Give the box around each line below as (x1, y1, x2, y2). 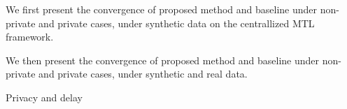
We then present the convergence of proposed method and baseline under (6, 52, 319, 67)
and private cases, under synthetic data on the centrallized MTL (38, 15, 315, 30)
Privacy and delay (6, 89, 83, 104)
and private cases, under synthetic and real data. (38, 66, 248, 81)
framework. (6, 29, 54, 44)
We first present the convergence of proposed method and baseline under (6, 2, 318, 16)
